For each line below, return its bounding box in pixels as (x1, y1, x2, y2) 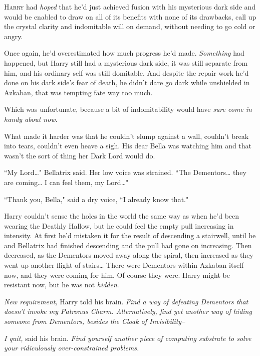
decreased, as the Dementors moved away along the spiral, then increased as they (4, 250, 253, 260)
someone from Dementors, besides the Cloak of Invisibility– (4, 316, 185, 326)
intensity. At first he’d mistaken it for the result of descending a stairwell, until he (4, 230, 256, 241)
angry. (4, 31, 23, 41)
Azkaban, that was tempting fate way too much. (4, 87, 153, 97)
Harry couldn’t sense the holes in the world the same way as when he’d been (4, 211, 239, 221)
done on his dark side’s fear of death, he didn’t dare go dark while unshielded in (4, 77, 250, 88)
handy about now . (4, 113, 58, 124)
